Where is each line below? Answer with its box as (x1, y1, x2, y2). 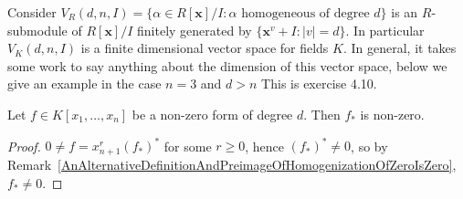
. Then (303, 104, 341, 123)
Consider (7, 3, 57, 21)
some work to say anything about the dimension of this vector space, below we (7, 56, 447, 75)
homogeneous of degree (241, 7, 370, 20)
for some (163, 136, 212, 155)
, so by (351, 136, 388, 155)
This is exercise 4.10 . (261, 74, 377, 93)
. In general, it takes (342, 38, 457, 58)
